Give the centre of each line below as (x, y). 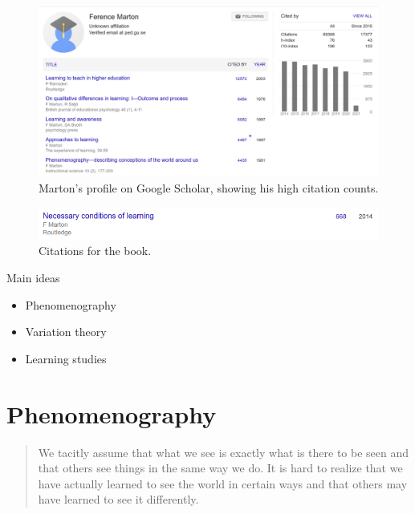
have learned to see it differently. (118, 499)
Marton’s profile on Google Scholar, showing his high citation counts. (209, 187)
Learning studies (66, 358)
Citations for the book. (95, 251)
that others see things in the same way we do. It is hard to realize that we (220, 468)
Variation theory (66, 332)
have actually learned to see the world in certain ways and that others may (223, 483)
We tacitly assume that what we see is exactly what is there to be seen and (224, 452)
